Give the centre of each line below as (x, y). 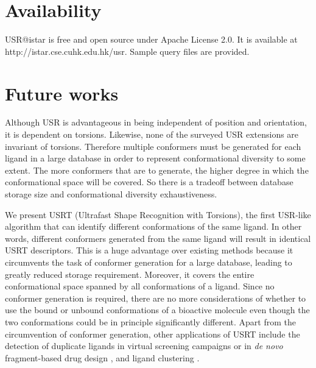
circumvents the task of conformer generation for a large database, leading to (149, 262)
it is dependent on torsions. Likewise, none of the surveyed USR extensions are (152, 134)
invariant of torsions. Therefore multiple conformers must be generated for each (153, 146)
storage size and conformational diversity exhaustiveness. (111, 194)
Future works (62, 93)
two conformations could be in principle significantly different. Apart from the (150, 321)
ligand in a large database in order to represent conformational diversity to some (155, 158)
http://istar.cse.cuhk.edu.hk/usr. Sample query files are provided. (127, 51)
